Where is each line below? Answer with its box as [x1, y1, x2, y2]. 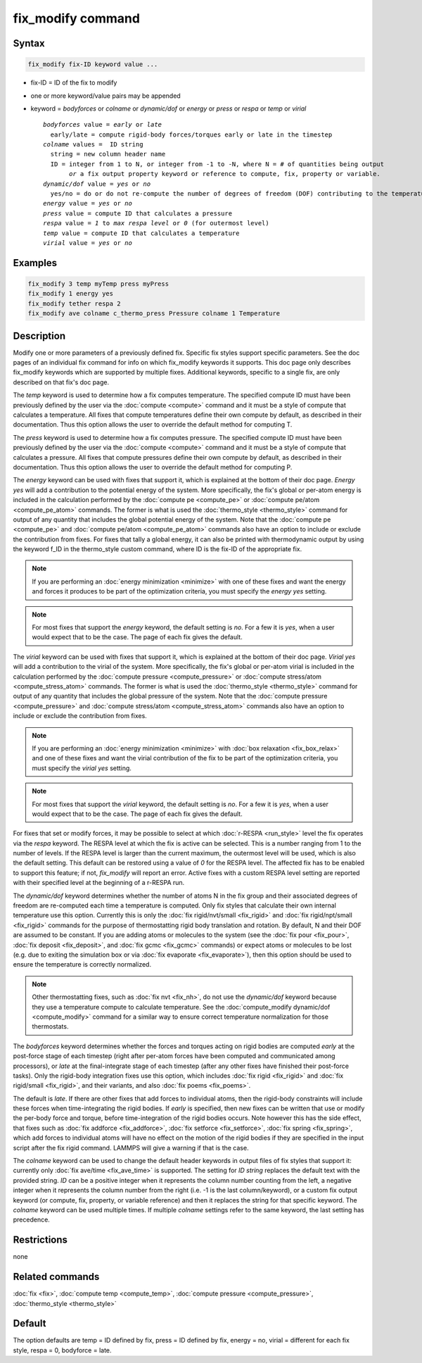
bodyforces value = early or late [43, 120, 162, 129]
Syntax [13, 37, 45, 49]
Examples [13, 257, 58, 269]
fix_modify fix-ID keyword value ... [27, 61, 158, 68]
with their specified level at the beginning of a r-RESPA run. [13, 879, 185, 887]
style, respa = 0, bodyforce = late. [13, 1345, 112, 1355]
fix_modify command [13, 11, 141, 26]
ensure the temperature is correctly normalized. [13, 960, 151, 969]
